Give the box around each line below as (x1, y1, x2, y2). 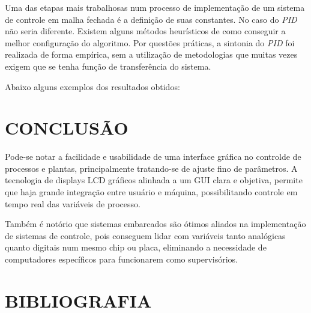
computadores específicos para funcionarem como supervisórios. (5, 253, 238, 266)
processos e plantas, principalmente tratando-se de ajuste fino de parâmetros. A (5, 162, 298, 174)
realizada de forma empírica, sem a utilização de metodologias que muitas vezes (5, 48, 298, 61)
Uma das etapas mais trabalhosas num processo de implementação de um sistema (5, 1, 305, 13)
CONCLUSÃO (5, 115, 128, 140)
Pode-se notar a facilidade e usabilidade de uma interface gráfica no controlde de (5, 150, 301, 163)
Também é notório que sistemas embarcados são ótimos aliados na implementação (5, 217, 306, 230)
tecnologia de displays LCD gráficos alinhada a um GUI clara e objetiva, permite (5, 174, 303, 186)
